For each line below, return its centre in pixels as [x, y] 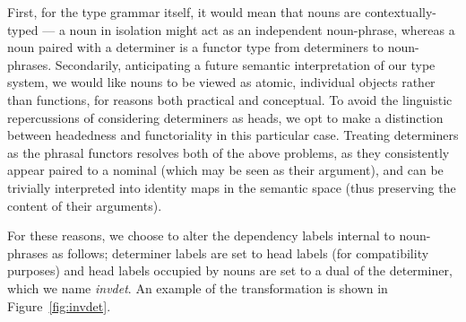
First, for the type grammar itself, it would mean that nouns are [184, 12]
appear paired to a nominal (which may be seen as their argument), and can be [225, 170]
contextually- [401, 12]
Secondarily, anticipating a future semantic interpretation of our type [245, 64]
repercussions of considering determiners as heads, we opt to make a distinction [225, 117]
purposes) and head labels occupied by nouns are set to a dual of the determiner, [230, 270]
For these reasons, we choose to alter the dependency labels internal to [201, 235]
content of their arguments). [85, 205]
